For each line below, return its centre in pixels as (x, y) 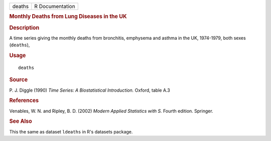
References (24, 101)
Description (24, 28)
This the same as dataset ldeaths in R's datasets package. (71, 131)
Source (19, 80)
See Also (21, 121)
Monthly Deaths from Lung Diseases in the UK (68, 17)
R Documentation (55, 6)
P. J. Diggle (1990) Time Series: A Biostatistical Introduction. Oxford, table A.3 (90, 90)
